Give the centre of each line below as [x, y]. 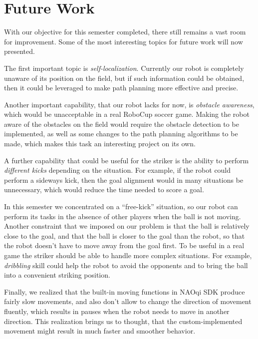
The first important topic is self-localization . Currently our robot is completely [124, 68]
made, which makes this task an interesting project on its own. [100, 144]
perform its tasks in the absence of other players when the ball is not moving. [123, 216]
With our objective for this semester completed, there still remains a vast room [125, 32]
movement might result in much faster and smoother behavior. [100, 331]
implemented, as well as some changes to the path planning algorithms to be [121, 134]
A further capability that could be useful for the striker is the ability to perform [127, 160]
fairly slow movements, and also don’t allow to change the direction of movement [128, 301]
